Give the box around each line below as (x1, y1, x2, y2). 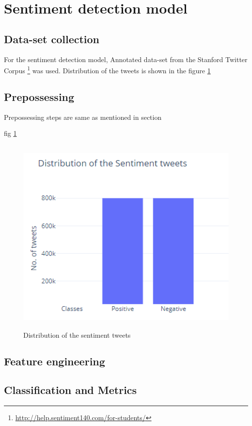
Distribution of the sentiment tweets (23, 330, 131, 340)
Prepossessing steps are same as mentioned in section (4, 112, 162, 122)
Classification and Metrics (4, 382, 137, 397)
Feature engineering (4, 354, 105, 369)
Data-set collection (4, 31, 100, 46)
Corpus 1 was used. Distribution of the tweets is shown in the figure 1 (4, 64, 211, 75)
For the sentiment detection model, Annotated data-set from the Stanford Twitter (4, 54, 248, 64)
